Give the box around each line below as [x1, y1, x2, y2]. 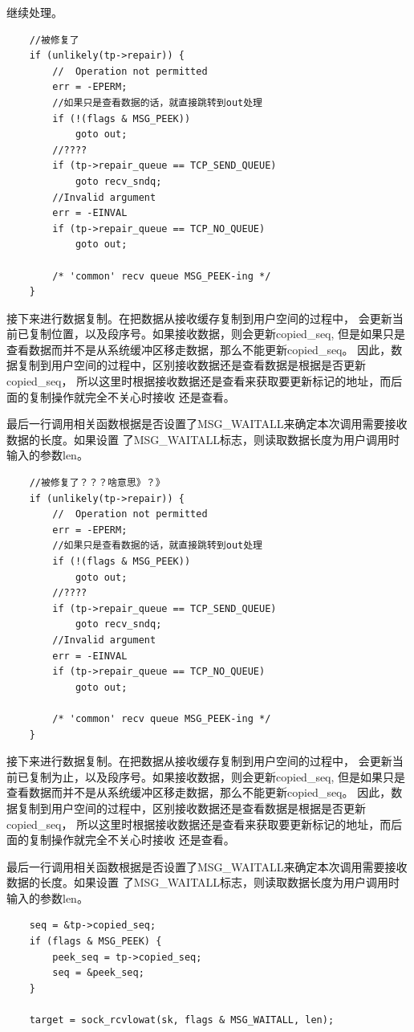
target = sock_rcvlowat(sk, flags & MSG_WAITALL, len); [29, 1014, 335, 1026]
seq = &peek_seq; [52, 967, 144, 979]
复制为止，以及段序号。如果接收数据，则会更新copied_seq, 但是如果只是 [28, 768, 406, 785]
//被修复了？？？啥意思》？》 [29, 477, 165, 489]
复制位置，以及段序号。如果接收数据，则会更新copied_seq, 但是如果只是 [28, 325, 406, 342]
